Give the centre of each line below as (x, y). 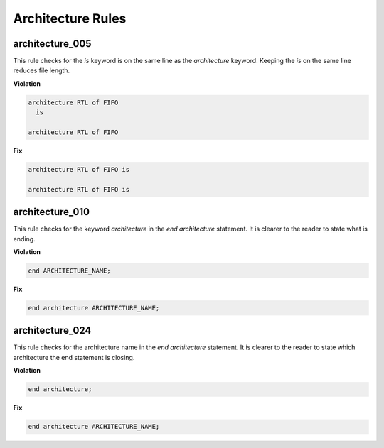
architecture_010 (52, 212)
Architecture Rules (70, 18)
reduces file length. (42, 70)
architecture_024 (52, 330)
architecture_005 (52, 44)
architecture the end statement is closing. (74, 357)
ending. (24, 239)
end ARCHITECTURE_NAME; (70, 271)
